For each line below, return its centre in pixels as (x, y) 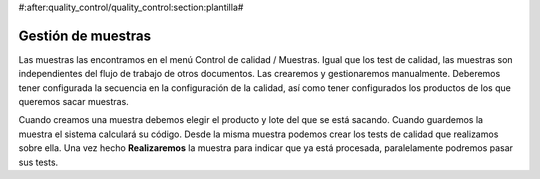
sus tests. (38, 162)
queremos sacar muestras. (73, 102)
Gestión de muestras (85, 35)
